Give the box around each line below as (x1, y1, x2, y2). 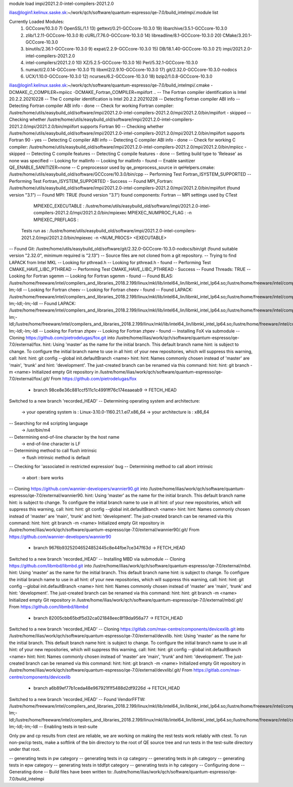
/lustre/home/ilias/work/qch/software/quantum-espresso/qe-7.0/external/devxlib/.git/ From (9, 667, 193, 673)
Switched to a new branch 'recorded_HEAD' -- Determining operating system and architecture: (9, 398, 200, 404)
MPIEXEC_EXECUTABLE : (33, 203, 85, 209)
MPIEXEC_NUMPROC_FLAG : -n (127, 210, 192, 216)
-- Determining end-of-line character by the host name (9, 434, 120, 440)
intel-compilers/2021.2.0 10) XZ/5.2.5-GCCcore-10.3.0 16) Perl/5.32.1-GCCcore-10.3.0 (25, 60, 198, 66)
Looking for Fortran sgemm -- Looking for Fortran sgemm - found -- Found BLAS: (9, 273, 173, 279)
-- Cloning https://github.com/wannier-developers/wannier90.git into (9, 486, 148, 492)
